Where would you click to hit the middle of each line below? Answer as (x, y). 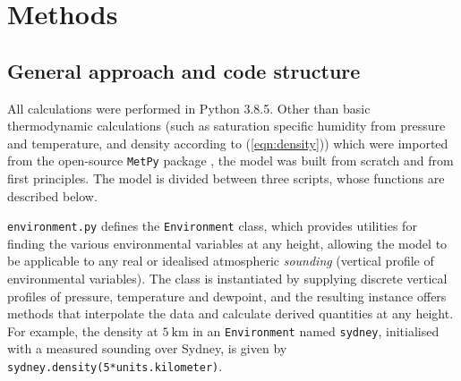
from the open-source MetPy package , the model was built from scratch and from (230, 161)
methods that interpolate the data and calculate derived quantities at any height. (230, 313)
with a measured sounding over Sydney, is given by (147, 348)
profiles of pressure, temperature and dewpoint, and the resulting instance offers (227, 296)
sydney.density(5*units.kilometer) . (115, 366)
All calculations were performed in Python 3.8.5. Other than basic (189, 108)
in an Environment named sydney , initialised (316, 330)
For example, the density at (83, 330)
